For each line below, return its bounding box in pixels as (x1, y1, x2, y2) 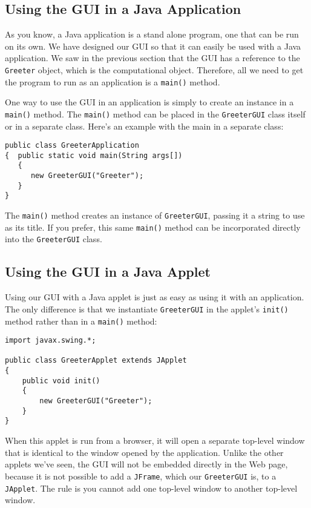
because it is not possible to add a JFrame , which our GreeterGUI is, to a (5, 469, 277, 482)
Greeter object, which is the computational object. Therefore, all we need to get (5, 63, 304, 76)
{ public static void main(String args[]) (5, 151, 183, 160)
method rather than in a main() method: (5, 314, 157, 327)
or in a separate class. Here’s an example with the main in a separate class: (5, 119, 284, 132)
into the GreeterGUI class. (5, 233, 102, 245)
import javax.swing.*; (5, 336, 96, 345)
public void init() (22, 376, 100, 385)
